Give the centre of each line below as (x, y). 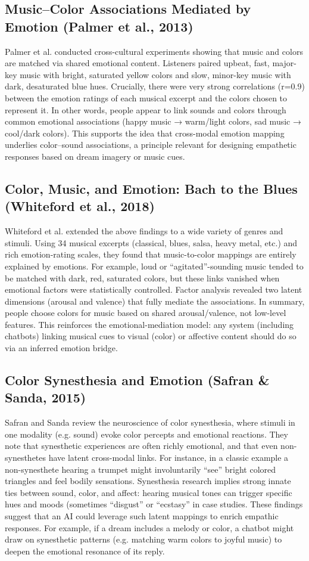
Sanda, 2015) (46, 397)
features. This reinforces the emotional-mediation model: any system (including (149, 324)
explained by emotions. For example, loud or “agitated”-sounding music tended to (154, 266)
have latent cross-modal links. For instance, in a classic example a (168, 458)
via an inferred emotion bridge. (61, 348)
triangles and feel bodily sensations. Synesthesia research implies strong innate (148, 481)
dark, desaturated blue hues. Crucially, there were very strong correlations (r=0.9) (155, 86)
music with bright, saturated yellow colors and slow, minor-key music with (155, 74)
